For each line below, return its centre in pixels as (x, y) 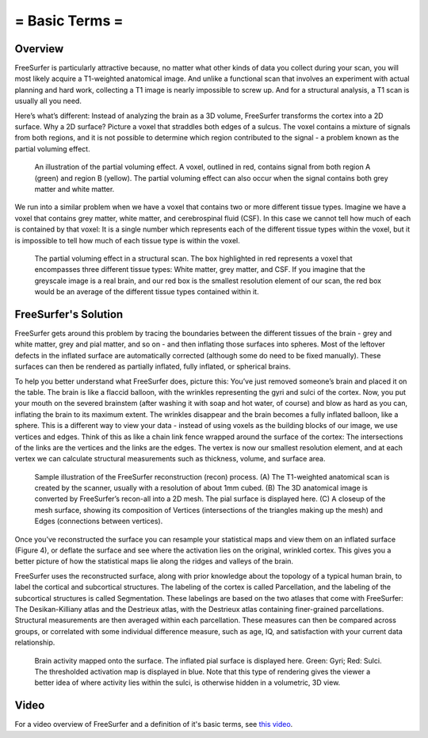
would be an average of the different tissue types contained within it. (147, 292)
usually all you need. (48, 101)
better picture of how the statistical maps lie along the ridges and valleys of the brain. (154, 561)
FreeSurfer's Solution (69, 314)
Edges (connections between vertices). (99, 521)
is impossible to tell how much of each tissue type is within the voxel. (128, 240)
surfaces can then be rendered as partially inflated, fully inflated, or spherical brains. (153, 367)
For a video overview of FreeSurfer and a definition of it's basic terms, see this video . (154, 725)
